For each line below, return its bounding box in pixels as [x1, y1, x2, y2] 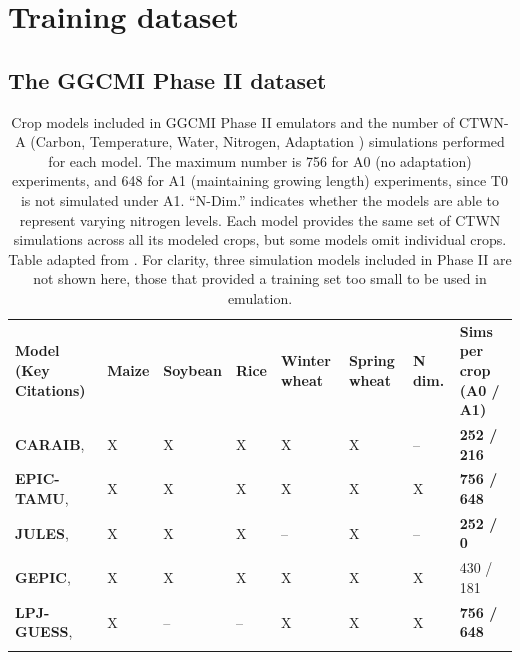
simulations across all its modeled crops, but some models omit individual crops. [13, 229, 507, 250]
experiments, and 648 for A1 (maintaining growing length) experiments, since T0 [12, 170, 508, 191]
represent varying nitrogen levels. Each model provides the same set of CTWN [19, 209, 501, 230]
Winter [280, 350, 331, 371]
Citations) [15, 379, 86, 400]
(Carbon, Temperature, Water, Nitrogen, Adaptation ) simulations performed [30, 131, 505, 152]
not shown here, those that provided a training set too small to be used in [33, 268, 487, 289]
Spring [348, 350, 395, 371]
